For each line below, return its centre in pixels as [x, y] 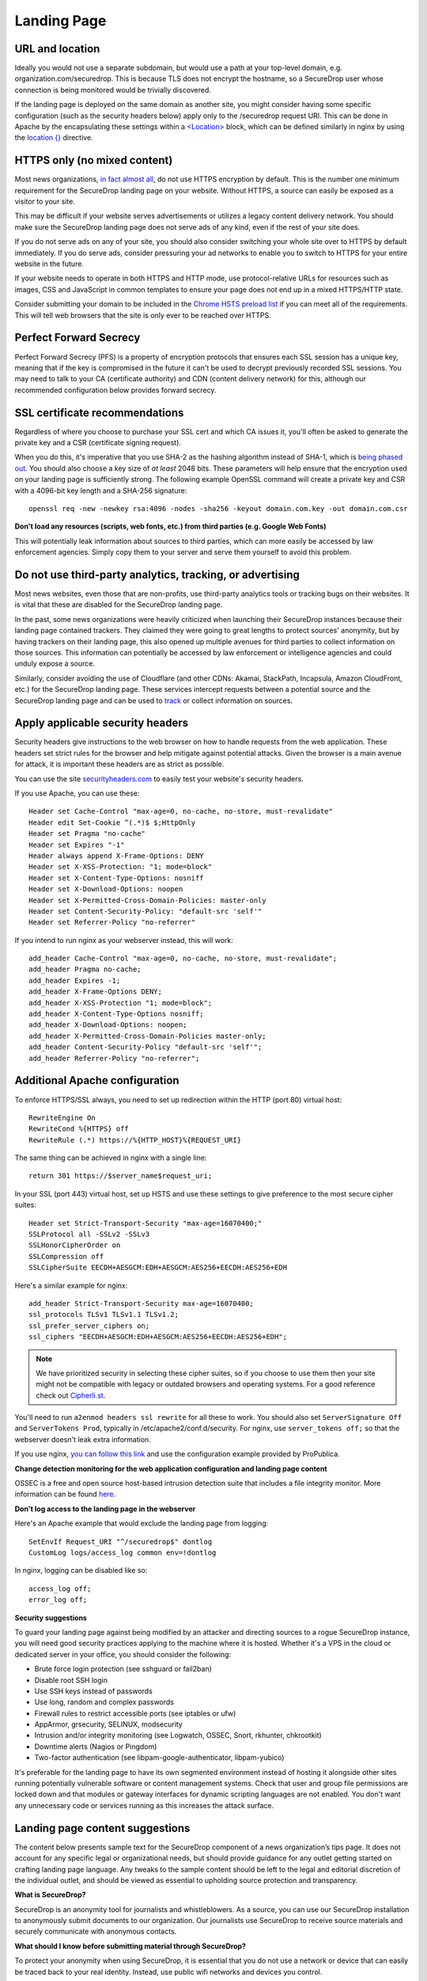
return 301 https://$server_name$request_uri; [121, 1176]
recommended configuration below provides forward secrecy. [115, 390]
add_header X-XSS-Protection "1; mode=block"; [121, 1003]
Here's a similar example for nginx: [71, 1285]
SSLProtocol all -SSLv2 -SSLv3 [89, 1235]
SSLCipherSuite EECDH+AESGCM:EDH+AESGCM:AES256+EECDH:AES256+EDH [158, 1267]
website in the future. [49, 264]
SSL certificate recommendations [99, 412]
